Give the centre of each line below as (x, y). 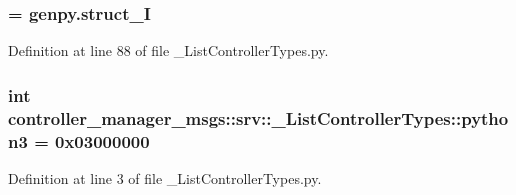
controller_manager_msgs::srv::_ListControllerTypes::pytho (258, 117)
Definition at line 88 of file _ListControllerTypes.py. (168, 50)
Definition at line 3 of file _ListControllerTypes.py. (165, 177)
